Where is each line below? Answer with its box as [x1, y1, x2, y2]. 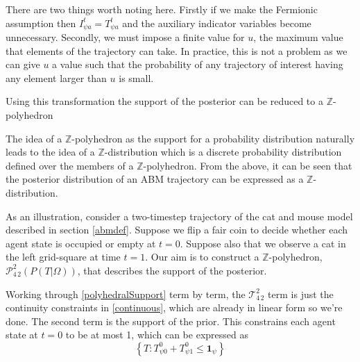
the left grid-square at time [6, 249, 121, 264]
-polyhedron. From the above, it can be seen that [143, 158, 352, 172]
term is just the [268, 286, 334, 301]
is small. [119, 70, 154, 85]
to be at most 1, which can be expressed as [65, 327, 248, 342]
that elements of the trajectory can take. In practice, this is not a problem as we [6, 43, 348, 58]
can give [6, 57, 40, 72]
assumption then [6, 15, 76, 30]
